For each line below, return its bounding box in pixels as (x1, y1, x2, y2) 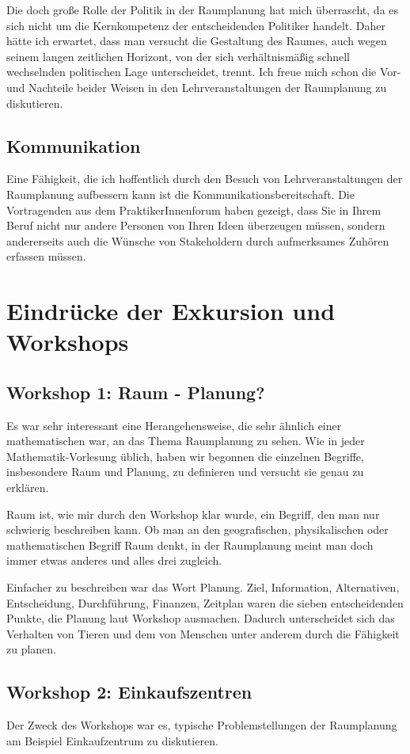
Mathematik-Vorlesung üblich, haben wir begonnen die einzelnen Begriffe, (6, 447, 364, 464)
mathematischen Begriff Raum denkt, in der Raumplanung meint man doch (6, 536, 374, 553)
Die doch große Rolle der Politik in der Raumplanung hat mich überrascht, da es (6, 2, 399, 17)
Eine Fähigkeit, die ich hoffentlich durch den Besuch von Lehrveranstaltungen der (6, 170, 403, 187)
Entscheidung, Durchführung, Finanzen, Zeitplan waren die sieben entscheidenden (6, 594, 404, 611)
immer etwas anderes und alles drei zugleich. (6, 552, 222, 569)
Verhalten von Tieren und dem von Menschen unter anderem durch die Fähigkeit (6, 625, 400, 642)
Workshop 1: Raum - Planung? (6, 379, 265, 404)
